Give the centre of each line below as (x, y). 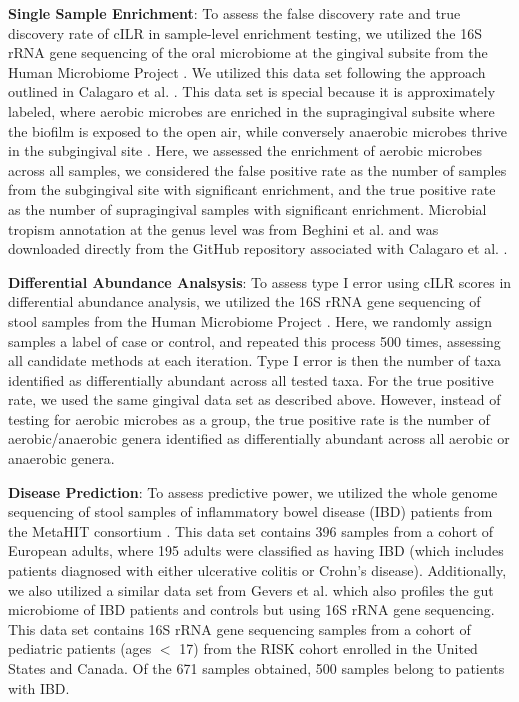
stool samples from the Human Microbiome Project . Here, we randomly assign (250, 320)
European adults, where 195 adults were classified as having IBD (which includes (256, 550)
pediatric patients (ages (80, 648)
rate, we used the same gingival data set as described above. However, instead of (254, 399)
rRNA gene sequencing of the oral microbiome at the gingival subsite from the (248, 52)
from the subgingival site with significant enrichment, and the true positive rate (252, 189)
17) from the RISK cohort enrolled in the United (328, 648)
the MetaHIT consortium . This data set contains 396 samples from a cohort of (251, 530)
